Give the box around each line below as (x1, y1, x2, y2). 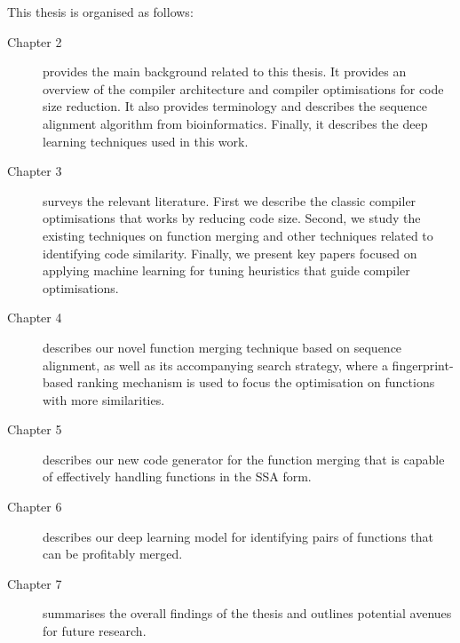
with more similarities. (43, 390, 165, 409)
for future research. (43, 622, 147, 640)
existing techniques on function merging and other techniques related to (43, 226, 433, 244)
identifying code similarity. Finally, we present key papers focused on (43, 243, 417, 262)
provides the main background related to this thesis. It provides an (43, 62, 407, 81)
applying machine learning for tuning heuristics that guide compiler (43, 261, 410, 280)
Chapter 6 (7, 497, 62, 516)
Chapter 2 (7, 32, 62, 51)
